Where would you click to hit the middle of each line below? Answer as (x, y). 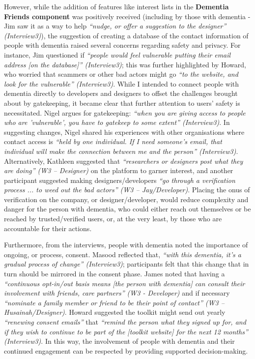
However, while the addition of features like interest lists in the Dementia (116, 6)
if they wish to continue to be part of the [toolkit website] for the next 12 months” (126, 331)
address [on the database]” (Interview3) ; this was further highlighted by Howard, (125, 64)
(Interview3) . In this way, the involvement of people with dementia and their (119, 341)
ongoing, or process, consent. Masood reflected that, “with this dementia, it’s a (123, 254)
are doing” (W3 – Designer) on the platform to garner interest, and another (119, 170)
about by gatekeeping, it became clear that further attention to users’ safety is (122, 103)
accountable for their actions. (48, 228)
